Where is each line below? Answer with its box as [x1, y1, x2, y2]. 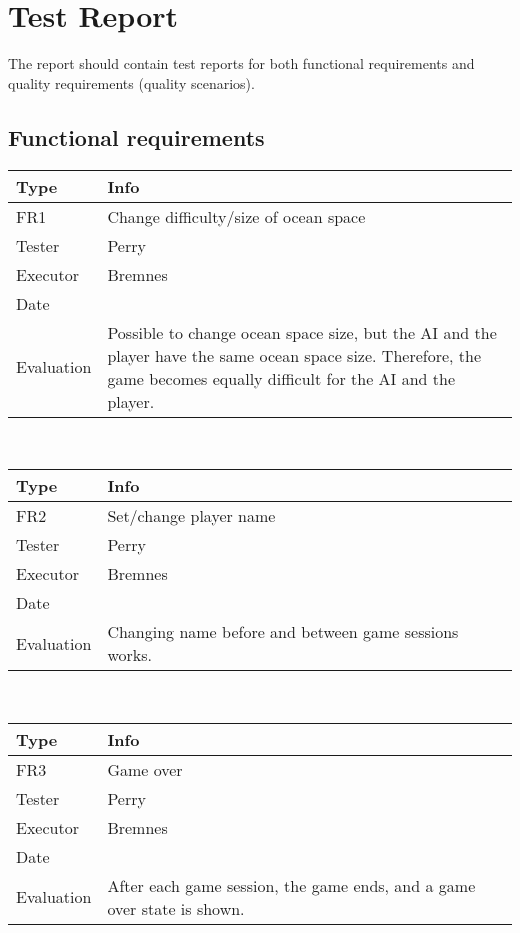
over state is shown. [107, 896, 245, 920]
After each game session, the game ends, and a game [107, 873, 476, 897]
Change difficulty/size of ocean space [107, 204, 366, 228]
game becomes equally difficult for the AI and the [107, 366, 456, 390]
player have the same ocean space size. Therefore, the [107, 343, 482, 367]
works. [107, 643, 152, 667]
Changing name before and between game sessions [107, 620, 459, 644]
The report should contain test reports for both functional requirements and [8, 53, 475, 74]
